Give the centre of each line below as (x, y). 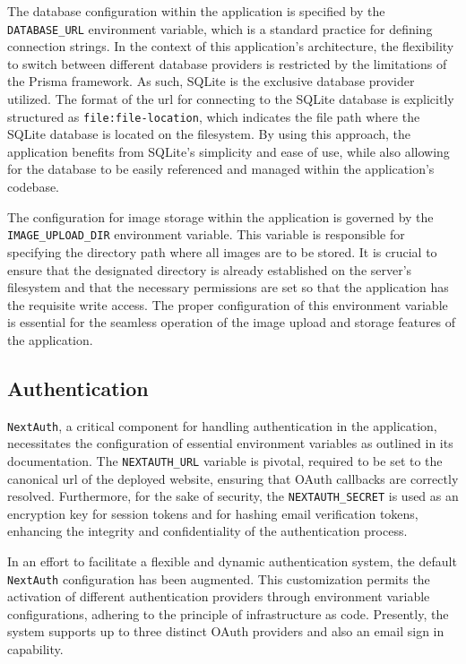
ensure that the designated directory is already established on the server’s (210, 269)
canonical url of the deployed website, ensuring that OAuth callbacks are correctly (233, 478)
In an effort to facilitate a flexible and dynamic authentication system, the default (232, 561)
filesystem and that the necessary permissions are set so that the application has (228, 287)
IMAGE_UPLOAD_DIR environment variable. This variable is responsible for (206, 234)
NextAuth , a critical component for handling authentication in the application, (222, 425)
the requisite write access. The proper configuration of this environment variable (228, 304)
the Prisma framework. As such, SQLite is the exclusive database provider (211, 81)
